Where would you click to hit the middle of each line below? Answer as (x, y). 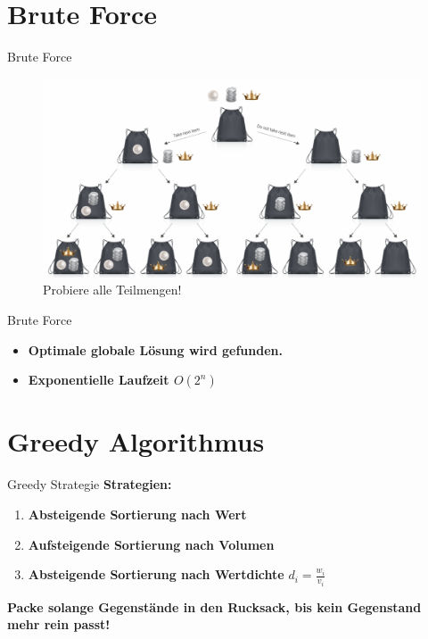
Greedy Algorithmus (136, 441)
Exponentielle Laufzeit (99, 380)
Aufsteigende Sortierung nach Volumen (151, 544)
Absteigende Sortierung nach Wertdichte (156, 574)
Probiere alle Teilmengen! (112, 290)
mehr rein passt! (59, 624)
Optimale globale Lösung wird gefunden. (155, 349)
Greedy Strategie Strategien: (90, 484)
